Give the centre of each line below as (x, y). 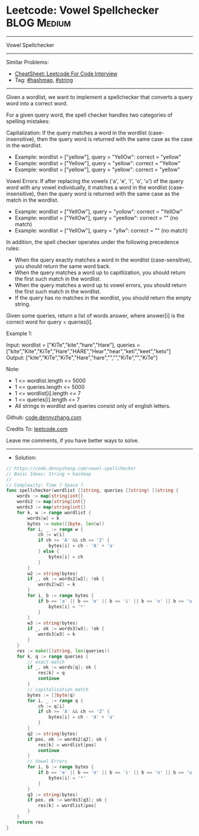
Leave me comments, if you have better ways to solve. (73, 440)
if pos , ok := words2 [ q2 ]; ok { (68, 739)
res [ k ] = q (51, 673)
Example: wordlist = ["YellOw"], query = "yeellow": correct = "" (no (97, 218)
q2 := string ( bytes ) (53, 734)
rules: (13, 248)
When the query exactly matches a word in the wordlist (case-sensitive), (103, 260)
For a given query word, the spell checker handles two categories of (89, 115)
